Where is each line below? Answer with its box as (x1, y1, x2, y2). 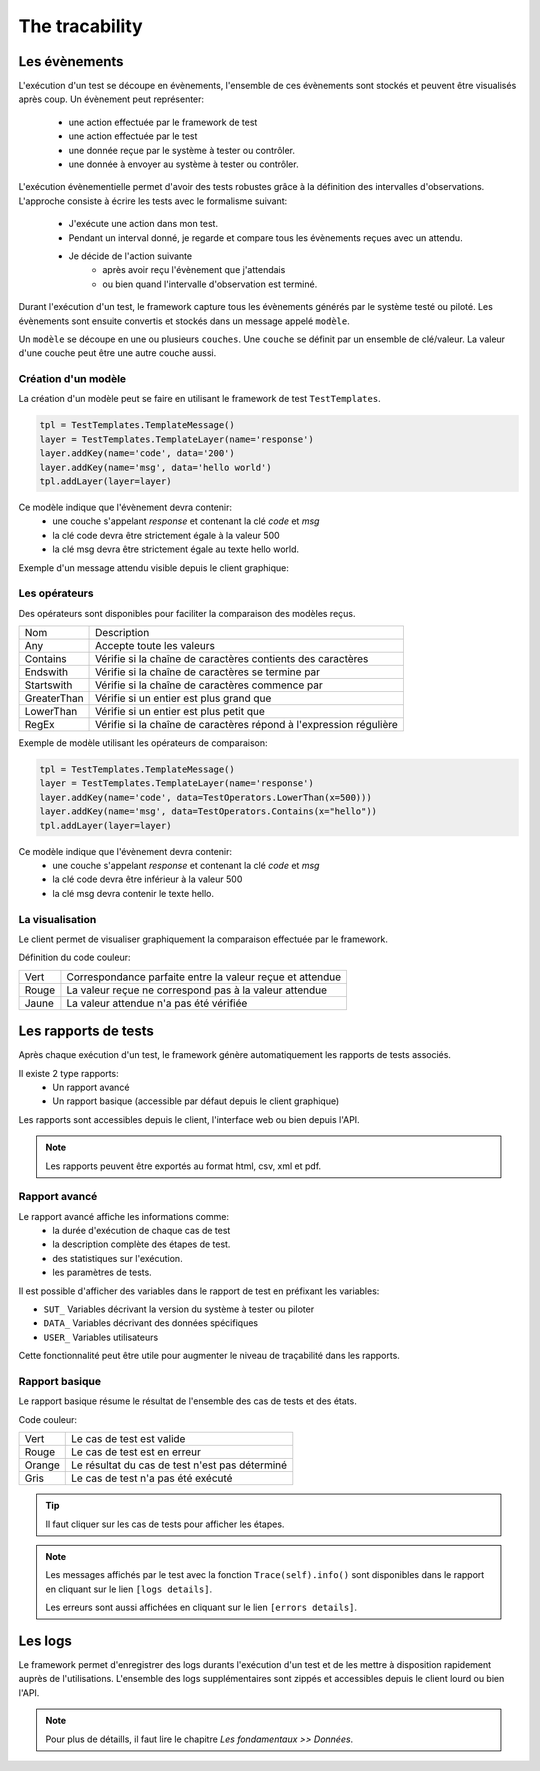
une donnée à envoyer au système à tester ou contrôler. (68, 158, 299, 170)
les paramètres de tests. (52, 1266, 152, 1279)
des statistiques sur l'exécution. (52, 1252, 184, 1264)
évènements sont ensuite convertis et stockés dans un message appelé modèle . (18, 315, 350, 327)
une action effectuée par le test (68, 130, 198, 142)
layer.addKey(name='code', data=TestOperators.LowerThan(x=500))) (39, 791, 372, 803)
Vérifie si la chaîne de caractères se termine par (95, 665, 320, 679)
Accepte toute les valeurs (95, 639, 215, 653)
